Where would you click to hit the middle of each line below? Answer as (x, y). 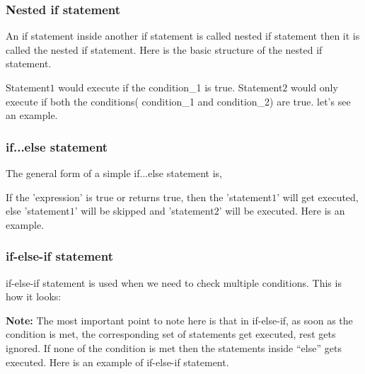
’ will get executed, (318, 197)
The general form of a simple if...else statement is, (114, 173)
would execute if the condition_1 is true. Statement (170, 87)
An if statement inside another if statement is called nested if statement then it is (183, 36)
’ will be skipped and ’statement (144, 211)
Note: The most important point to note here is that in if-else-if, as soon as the (179, 320)
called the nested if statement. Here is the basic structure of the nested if (164, 49)
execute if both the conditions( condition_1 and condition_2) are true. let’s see (178, 101)
